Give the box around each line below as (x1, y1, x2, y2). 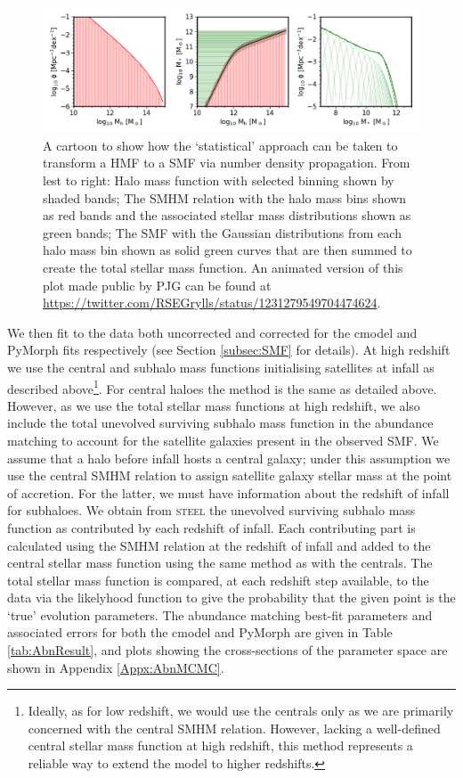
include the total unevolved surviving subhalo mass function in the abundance (7, 414, 434, 432)
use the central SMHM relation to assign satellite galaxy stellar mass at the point (7, 466, 452, 485)
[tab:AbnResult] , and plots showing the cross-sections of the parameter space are (7, 641, 448, 659)
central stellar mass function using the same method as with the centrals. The (7, 553, 433, 572)
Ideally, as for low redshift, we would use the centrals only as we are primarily (28, 701, 454, 720)
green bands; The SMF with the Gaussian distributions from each (43, 223, 402, 242)
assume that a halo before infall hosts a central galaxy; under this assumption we (7, 448, 451, 467)
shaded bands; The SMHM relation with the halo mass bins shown (43, 188, 407, 207)
